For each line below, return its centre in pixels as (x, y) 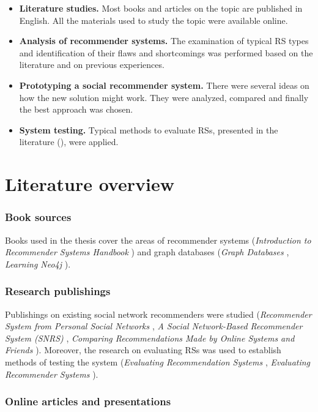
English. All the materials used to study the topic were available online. (153, 20)
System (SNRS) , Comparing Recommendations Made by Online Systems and (150, 338)
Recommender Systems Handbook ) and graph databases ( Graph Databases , (147, 252)
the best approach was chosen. (76, 109)
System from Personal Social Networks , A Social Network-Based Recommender (154, 326)
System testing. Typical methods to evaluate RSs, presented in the (149, 129)
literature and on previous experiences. (92, 65)
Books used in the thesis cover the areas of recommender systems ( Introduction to (158, 240)
